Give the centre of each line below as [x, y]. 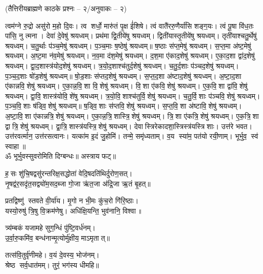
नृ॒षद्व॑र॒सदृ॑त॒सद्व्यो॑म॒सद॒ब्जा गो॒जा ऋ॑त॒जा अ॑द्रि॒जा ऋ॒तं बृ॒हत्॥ [78, 183]
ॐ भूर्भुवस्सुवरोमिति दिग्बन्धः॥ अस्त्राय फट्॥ [61, 156]
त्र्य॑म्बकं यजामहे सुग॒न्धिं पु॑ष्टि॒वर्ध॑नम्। [50, 228]
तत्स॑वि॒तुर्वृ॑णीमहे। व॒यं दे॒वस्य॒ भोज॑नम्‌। [52, 255]
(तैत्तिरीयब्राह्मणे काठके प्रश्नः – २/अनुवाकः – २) [66, 8]
